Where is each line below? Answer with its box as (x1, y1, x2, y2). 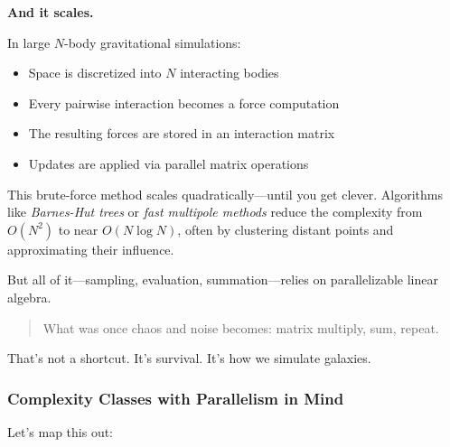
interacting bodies (180, 63, 279, 82)
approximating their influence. (7, 239, 174, 258)
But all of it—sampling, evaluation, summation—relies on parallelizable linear (7, 270, 438, 289)
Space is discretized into (28, 63, 162, 82)
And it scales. (7, 3, 94, 21)
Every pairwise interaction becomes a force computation (28, 93, 340, 112)
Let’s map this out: (7, 422, 114, 441)
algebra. (7, 287, 52, 306)
